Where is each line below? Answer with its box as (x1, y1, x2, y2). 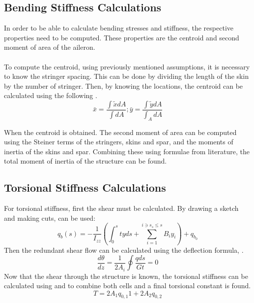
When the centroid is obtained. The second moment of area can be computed (4, 127, 237, 137)
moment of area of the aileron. (4, 42, 95, 52)
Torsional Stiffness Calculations (4, 180, 166, 195)
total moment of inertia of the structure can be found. (4, 156, 167, 166)
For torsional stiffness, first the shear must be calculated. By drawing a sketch (4, 203, 239, 213)
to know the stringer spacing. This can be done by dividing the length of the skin (4, 71, 249, 81)
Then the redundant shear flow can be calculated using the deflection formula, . (4, 244, 244, 255)
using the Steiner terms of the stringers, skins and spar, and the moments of (4, 136, 233, 147)
